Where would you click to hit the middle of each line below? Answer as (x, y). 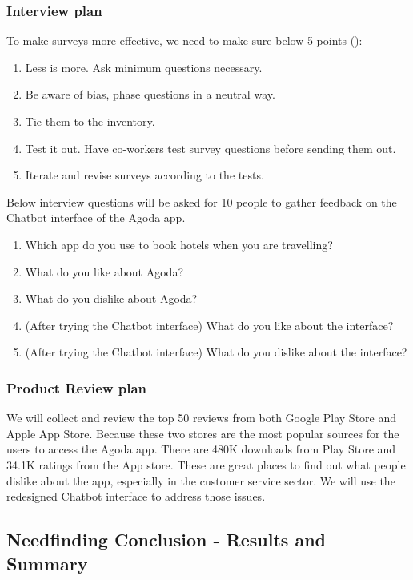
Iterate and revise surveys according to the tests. (144, 175)
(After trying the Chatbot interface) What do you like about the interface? (209, 325)
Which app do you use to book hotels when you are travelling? (179, 244)
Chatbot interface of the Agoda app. (96, 217)
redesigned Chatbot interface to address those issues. (136, 496)
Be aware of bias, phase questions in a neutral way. (150, 94)
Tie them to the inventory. (90, 121)
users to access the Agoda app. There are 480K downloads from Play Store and (201, 449)
